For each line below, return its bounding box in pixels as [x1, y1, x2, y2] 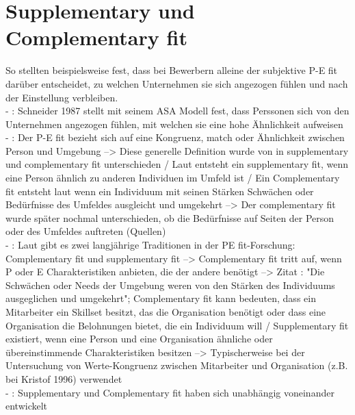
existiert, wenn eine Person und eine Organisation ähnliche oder [5, 331, 273, 346]
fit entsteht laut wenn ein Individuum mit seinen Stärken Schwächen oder [5, 184, 314, 198]
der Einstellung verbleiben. [5, 90, 118, 104]
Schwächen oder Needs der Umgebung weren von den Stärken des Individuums [5, 277, 335, 292]
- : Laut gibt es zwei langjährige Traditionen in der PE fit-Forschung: [5, 238, 295, 252]
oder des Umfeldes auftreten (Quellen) [5, 224, 166, 238]
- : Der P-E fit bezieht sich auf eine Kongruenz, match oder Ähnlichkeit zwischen [5, 130, 345, 144]
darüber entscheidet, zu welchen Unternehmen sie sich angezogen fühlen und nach [5, 76, 348, 90]
